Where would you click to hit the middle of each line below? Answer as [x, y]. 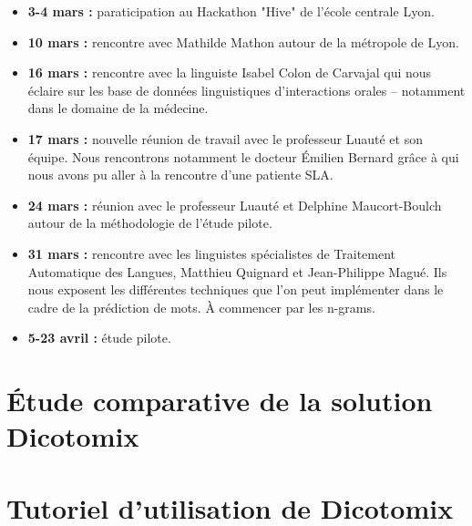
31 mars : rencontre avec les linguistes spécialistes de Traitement [212, 253]
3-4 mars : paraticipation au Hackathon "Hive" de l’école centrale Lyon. [231, 11]
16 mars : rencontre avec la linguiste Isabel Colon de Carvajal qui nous [230, 72]
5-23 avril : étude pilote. [99, 338]
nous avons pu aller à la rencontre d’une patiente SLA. [180, 175]
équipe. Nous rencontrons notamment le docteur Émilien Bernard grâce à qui [243, 156]
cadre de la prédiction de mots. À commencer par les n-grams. [201, 307]
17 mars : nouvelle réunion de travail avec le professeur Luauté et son [225, 138]
